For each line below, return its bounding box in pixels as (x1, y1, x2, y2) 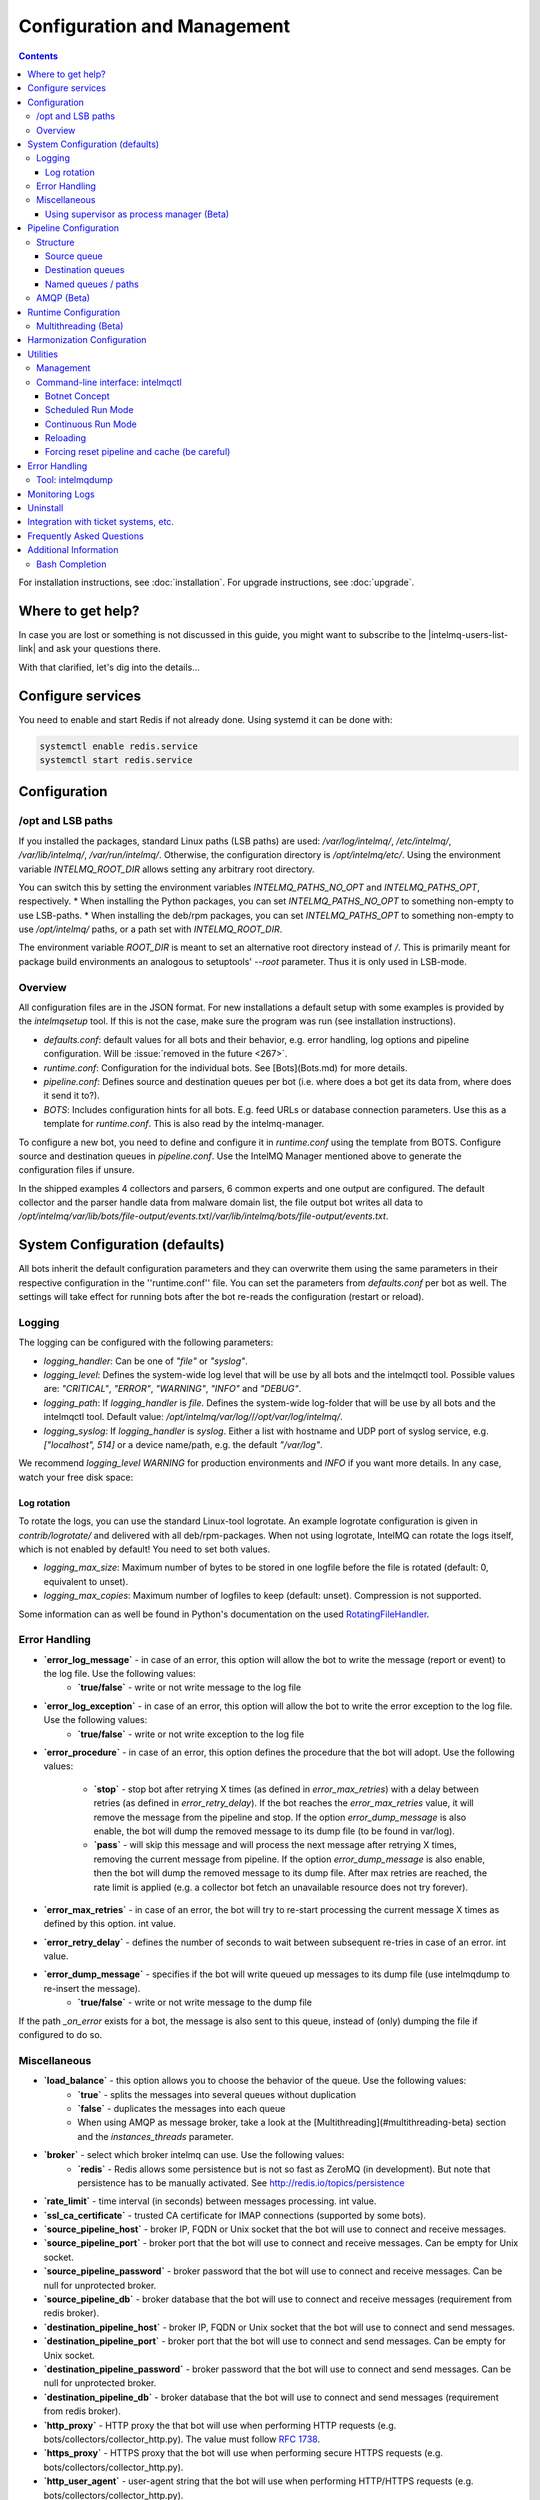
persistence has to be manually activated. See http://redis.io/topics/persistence (77, 2176, 405, 2189)
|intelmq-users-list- (428, 628, 509, 640)
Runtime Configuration (27, 306, 120, 318)
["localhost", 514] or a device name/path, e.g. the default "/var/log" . (43, 1439, 323, 1451)
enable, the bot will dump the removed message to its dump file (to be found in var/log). (93, 1825, 455, 1837)
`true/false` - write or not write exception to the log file (77, 1728, 305, 1740)
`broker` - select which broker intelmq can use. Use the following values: (43, 2149, 345, 2161)
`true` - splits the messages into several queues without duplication (77, 2088, 357, 2100)
